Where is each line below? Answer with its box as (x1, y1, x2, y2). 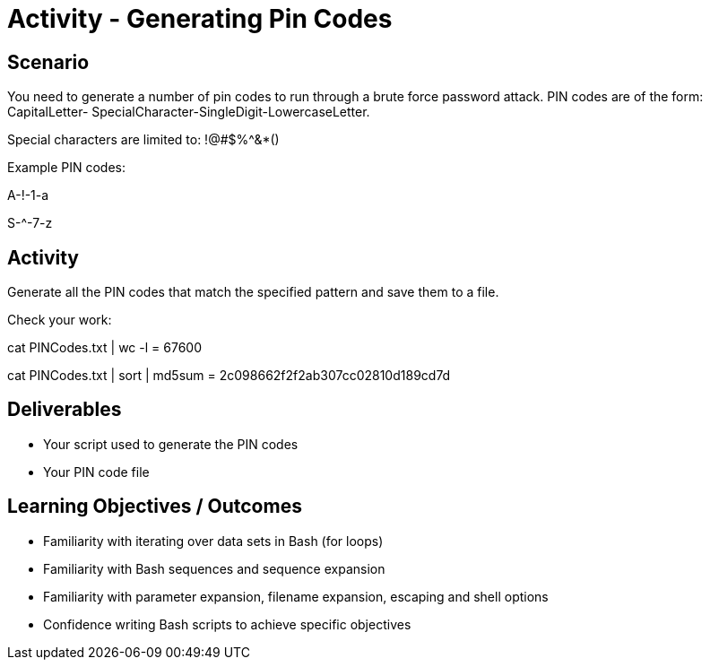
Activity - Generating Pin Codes (7, 4, 393, 34)
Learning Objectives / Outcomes (7, 495, 302, 518)
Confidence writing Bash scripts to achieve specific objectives (43, 616, 411, 632)
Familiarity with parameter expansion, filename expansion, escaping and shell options (43, 588, 549, 604)
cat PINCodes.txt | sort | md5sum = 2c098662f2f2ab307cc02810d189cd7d (7, 368, 451, 384)
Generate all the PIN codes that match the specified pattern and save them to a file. (7, 284, 499, 300)
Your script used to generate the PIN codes (43, 436, 299, 452)
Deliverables (7, 398, 122, 421)
